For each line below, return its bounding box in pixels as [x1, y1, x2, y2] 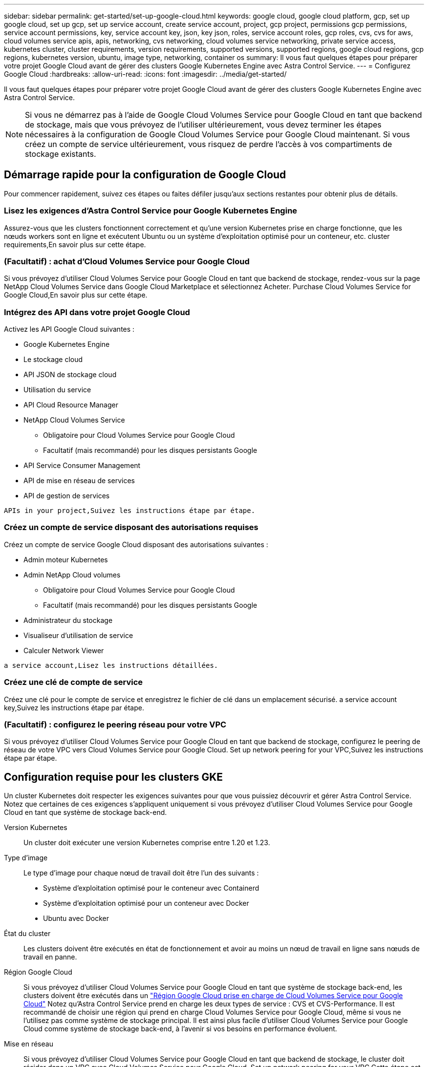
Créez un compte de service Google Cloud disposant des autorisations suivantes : [4, 540, 268, 549]
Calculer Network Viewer [23, 646, 104, 655]
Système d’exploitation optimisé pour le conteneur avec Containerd [43, 884, 259, 893]
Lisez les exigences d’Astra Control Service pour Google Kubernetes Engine [4, 206, 298, 216]
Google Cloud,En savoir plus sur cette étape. [4, 291, 148, 299]
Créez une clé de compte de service [4, 677, 143, 687]
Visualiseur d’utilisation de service [23, 631, 133, 640]
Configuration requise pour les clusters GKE [4, 770, 223, 783]
